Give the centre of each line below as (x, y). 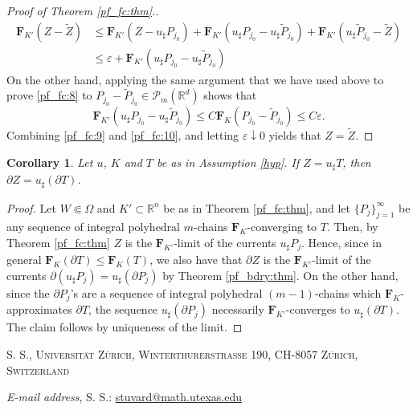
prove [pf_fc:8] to (49, 95)
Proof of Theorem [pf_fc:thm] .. (83, 10)
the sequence (127, 309)
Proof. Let (31, 207)
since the (28, 293)
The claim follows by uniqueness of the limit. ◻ (125, 327)
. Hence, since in (341, 242)
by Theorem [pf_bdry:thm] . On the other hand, (280, 276)
